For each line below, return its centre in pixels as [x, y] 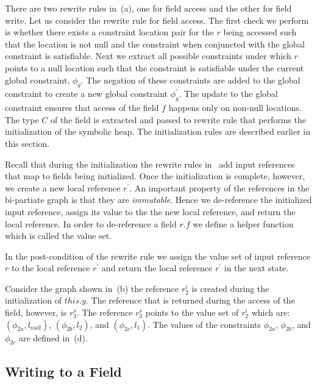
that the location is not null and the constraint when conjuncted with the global [155, 44]
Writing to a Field [63, 371]
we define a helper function [243, 223]
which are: [271, 312]
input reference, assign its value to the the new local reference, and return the [150, 211]
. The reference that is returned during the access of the [190, 300]
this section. [27, 143]
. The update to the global [228, 94]
